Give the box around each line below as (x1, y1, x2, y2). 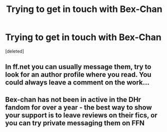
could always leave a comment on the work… (5, 78, 149, 87)
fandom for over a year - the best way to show (5, 103, 152, 111)
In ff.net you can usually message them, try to (5, 62, 151, 71)
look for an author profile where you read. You (5, 70, 151, 79)
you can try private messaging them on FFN (5, 118, 145, 127)
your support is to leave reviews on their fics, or (5, 111, 158, 119)
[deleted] (5, 48, 24, 54)
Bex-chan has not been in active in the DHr (5, 95, 141, 103)
